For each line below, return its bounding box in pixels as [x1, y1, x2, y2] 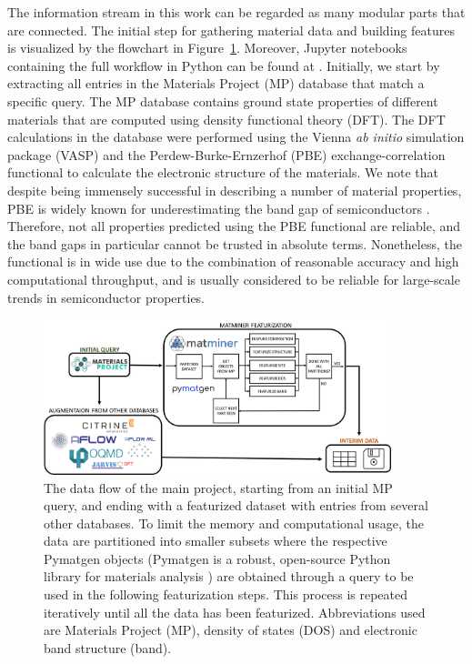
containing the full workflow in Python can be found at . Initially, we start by [7, 55, 440, 75]
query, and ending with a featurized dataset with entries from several [44, 496, 428, 515]
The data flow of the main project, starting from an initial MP [44, 478, 393, 497]
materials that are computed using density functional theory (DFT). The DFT [7, 109, 446, 128]
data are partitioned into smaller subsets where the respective [44, 531, 387, 550]
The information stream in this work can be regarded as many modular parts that [7, 3, 466, 21]
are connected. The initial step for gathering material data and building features [7, 20, 455, 39]
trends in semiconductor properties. [7, 287, 206, 307]
